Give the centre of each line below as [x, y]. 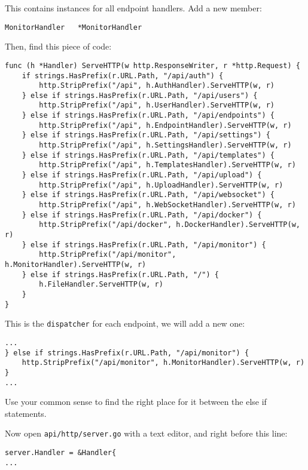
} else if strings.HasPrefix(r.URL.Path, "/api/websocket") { [148, 195]
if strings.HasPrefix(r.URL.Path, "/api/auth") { [123, 76]
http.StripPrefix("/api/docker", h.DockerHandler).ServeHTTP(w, [170, 225]
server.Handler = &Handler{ [61, 453]
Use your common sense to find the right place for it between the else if [136, 402]
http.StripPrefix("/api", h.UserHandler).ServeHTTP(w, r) [157, 105]
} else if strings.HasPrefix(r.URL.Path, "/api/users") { [140, 95]
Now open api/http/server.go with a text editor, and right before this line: [146, 433]
